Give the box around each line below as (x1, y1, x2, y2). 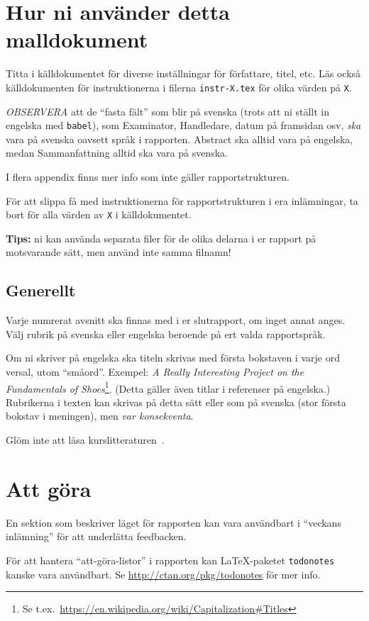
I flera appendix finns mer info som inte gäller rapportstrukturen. (6, 169, 290, 184)
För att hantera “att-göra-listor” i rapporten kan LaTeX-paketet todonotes (6, 552, 335, 567)
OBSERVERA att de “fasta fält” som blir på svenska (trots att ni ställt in (6, 103, 330, 118)
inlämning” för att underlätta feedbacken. (6, 529, 187, 544)
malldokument (6, 25, 148, 54)
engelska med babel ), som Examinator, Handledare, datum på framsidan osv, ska (6, 118, 361, 133)
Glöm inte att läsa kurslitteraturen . (6, 432, 165, 447)
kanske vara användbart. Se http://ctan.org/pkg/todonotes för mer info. (6, 566, 321, 581)
